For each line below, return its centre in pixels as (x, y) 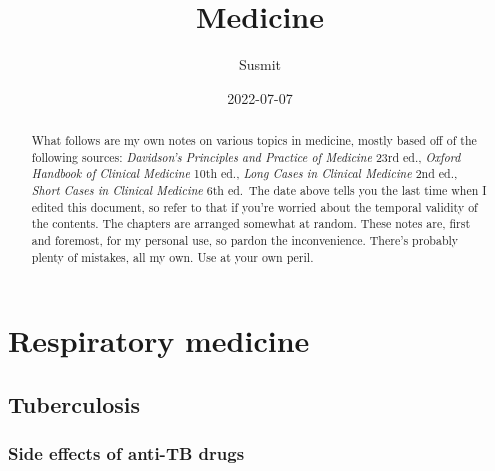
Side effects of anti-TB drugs (126, 453)
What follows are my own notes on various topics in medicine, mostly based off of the (254, 140)
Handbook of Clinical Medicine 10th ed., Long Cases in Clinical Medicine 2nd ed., (244, 173)
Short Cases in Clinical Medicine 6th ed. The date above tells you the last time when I (259, 190)
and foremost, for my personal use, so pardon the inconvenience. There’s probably (245, 240)
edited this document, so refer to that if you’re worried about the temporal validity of (254, 206)
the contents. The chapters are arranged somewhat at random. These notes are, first (251, 223)
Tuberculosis (74, 403)
